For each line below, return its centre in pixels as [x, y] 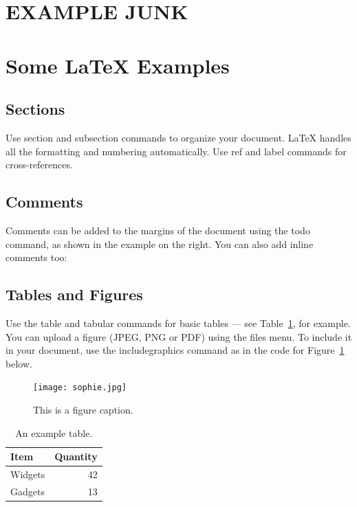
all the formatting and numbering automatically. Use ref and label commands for [176, 151]
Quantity [76, 457]
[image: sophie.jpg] [80, 388]
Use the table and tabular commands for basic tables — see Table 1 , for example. [178, 323]
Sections [35, 109]
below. [19, 363]
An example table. [54, 432]
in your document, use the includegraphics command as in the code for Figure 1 [175, 350]
